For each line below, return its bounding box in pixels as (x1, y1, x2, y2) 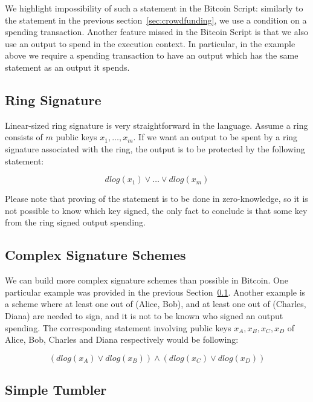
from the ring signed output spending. (5, 216, 146, 229)
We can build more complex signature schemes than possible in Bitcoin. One (5, 274, 288, 287)
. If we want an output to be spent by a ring (133, 131, 298, 143)
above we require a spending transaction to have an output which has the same (5, 49, 298, 62)
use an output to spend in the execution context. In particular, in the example (5, 37, 295, 50)
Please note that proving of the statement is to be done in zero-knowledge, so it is (5, 192, 308, 205)
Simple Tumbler (5, 380, 107, 399)
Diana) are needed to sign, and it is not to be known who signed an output (5, 309, 283, 322)
